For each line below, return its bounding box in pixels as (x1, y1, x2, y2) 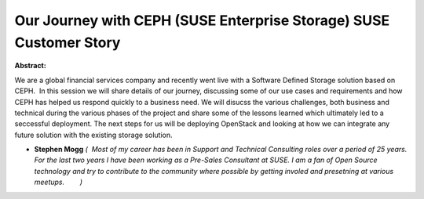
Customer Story (14, 34, 121, 51)
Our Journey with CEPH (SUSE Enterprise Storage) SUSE (14, 12, 390, 29)
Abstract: (14, 61, 46, 71)
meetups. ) (34, 177, 82, 187)
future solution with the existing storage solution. (14, 130, 173, 139)
